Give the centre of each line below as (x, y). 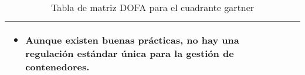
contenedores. (57, 67)
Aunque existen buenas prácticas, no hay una (132, 40)
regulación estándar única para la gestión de (130, 53)
